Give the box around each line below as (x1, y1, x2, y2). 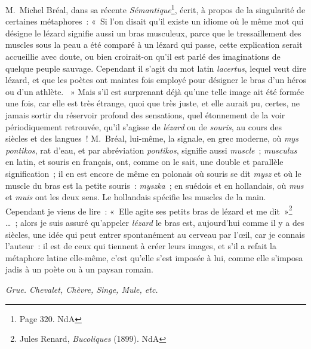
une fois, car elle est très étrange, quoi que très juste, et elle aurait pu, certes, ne (5, 97, 300, 109)
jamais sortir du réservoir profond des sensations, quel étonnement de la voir (5, 109, 285, 121)
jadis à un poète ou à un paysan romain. (5, 263, 153, 275)
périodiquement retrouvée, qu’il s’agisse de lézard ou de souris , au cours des (5, 120, 282, 133)
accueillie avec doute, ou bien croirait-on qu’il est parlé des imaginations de (5, 50, 281, 63)
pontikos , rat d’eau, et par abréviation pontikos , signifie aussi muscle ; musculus (5, 143, 297, 156)
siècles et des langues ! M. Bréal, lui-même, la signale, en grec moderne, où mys (5, 132, 298, 145)
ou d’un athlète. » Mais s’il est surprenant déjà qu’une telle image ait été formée (5, 85, 304, 97)
